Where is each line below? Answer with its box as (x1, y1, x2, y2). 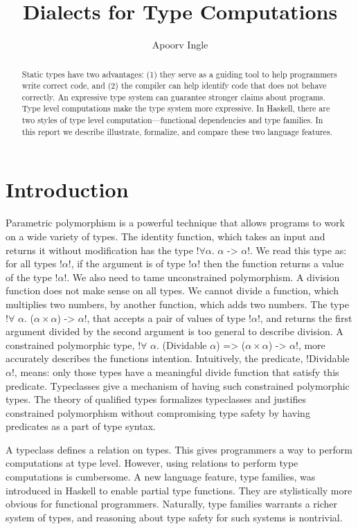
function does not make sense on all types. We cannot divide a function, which (6, 283, 339, 298)
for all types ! (6, 256, 62, 271)
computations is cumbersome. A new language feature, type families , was (6, 469, 316, 484)
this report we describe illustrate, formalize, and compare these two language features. (21, 125, 332, 137)
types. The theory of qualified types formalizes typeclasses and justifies (6, 392, 306, 406)
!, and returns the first (257, 310, 352, 325)
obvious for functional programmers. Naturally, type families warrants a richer (6, 496, 338, 511)
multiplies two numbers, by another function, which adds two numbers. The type (6, 296, 349, 311)
